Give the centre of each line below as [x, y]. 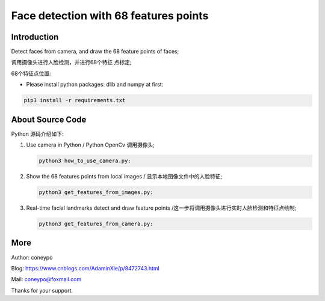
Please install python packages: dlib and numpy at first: [95, 85]
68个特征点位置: [31, 73]
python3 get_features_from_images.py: [96, 193]
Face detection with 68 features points [110, 16]
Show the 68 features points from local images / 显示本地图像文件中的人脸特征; [124, 177]
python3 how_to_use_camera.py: [85, 161]
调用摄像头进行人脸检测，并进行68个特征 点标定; [71, 62]
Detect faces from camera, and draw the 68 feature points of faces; [95, 52]
